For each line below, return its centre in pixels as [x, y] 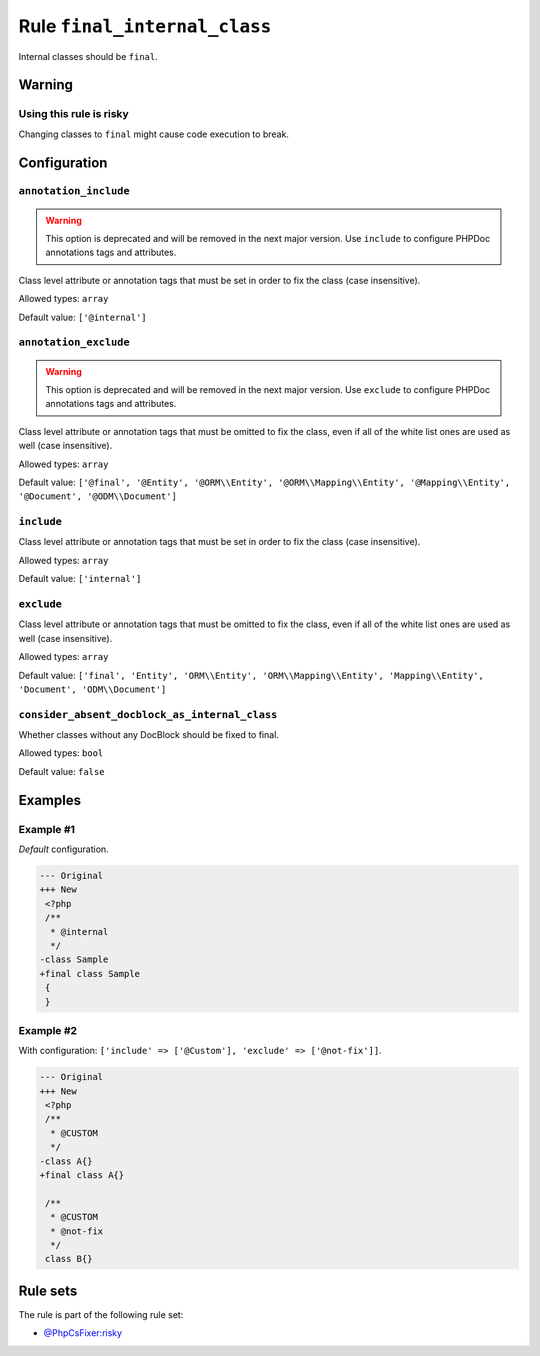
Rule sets [48, 1290]
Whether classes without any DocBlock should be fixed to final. [149, 735]
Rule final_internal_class [145, 26]
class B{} [69, 1259]
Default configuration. [63, 849]
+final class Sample [89, 973]
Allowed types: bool [61, 753]
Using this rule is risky [73, 114]
